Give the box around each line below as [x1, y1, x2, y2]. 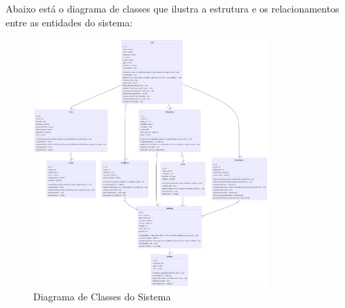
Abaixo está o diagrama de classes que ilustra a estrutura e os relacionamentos [6, 1, 339, 15]
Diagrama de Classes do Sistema [33, 289, 171, 304]
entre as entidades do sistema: [6, 15, 133, 29]
